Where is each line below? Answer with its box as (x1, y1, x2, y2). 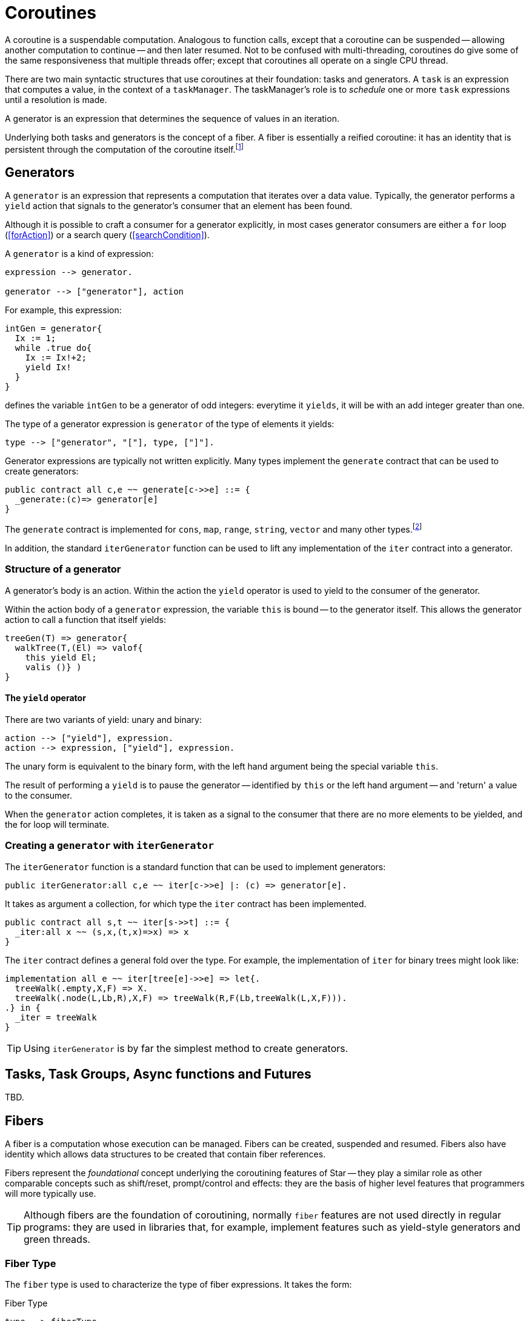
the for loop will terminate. (5, 819, 110, 830)
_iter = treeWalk (15, 1012, 97, 1022)
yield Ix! (25, 362, 72, 373)
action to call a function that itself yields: (5, 614, 166, 625)
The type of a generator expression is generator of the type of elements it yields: (5, 419, 334, 430)
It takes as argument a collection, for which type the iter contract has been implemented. (5, 898, 367, 909)
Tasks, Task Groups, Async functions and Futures (5, 1066, 311, 1082)
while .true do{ (15, 343, 92, 353)
